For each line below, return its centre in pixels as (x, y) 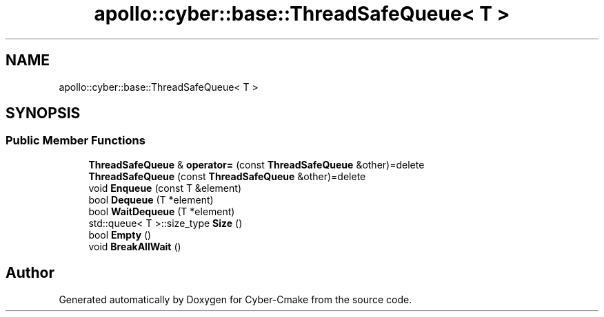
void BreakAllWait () (135, 246)
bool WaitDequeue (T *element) (162, 211)
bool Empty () (120, 234)
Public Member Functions (75, 141)
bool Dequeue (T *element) (151, 199)
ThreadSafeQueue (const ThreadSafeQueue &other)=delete (227, 176)
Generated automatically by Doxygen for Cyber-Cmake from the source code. (235, 299)
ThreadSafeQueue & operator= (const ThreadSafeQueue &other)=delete (256, 164)
